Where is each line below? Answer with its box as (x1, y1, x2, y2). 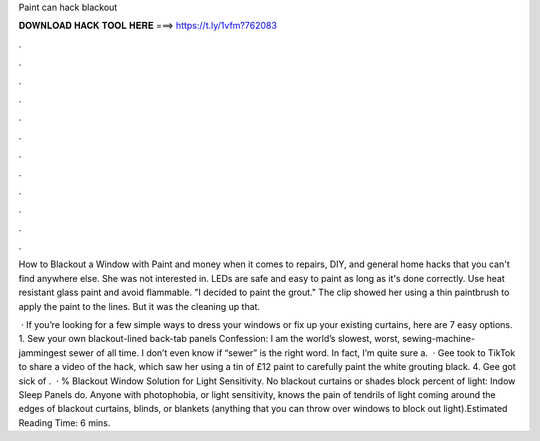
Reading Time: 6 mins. (18, 416, 111, 429)
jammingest (18, 346, 67, 359)
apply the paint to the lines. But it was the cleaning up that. (18, 300, 260, 312)
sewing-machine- (401, 333, 475, 345)
